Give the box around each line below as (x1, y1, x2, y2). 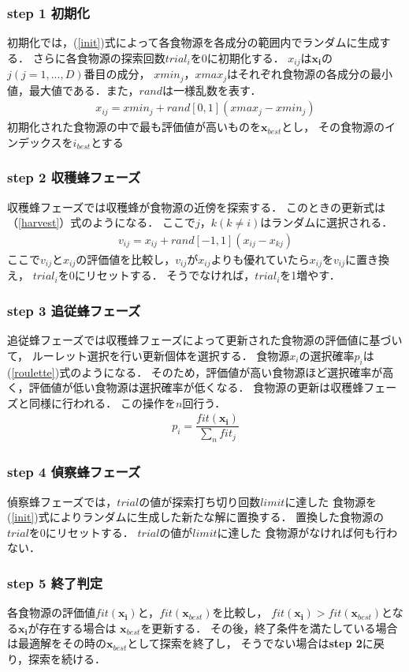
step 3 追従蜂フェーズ (7, 300, 141, 320)
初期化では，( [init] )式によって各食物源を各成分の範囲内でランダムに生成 (7, 34, 380, 51)
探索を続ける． (28, 650, 106, 666)
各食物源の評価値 (7, 604, 95, 621)
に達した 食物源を (284, 493, 377, 509)
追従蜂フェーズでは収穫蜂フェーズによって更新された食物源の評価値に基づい (7, 332, 403, 348)
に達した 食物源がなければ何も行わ (217, 524, 398, 540)
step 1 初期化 (7, 2, 90, 22)
